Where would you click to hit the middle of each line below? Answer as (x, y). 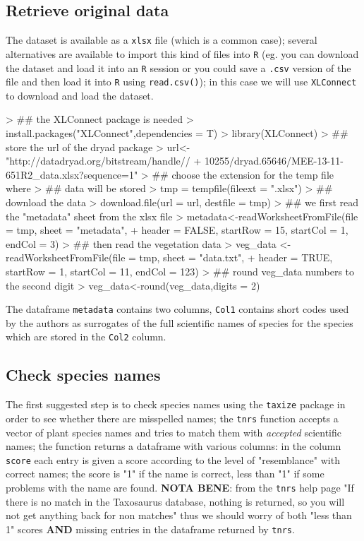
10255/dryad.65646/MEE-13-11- (274, 161)
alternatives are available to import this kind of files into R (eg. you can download (182, 53)
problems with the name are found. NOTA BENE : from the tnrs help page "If (180, 487)
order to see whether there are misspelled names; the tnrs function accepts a (172, 418)
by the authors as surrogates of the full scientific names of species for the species (180, 322)
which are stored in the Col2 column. (86, 337)
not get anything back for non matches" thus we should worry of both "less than (179, 515)
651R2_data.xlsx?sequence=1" (72, 174)
